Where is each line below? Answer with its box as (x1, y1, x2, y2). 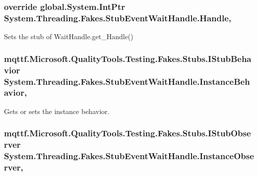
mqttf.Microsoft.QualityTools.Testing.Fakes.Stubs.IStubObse (4, 127, 251, 139)
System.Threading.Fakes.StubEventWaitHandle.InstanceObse (4, 150, 254, 162)
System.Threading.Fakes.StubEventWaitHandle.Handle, (4, 11, 232, 24)
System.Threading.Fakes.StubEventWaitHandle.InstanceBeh (4, 75, 250, 87)
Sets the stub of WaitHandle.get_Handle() (4, 31, 133, 42)
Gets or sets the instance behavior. (4, 106, 110, 116)
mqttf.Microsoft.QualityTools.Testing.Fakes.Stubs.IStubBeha (4, 52, 252, 64)
